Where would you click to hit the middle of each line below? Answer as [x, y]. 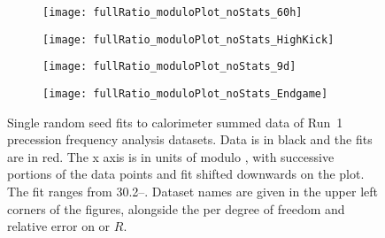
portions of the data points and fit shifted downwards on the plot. [186, 174]
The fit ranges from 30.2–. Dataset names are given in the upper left [193, 191]
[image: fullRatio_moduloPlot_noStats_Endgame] [185, 93]
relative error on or [59, 226]
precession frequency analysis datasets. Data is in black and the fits [190, 139]
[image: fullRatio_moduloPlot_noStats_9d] [169, 67]
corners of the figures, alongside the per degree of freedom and [176, 208]
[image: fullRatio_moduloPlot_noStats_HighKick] [189, 39]
